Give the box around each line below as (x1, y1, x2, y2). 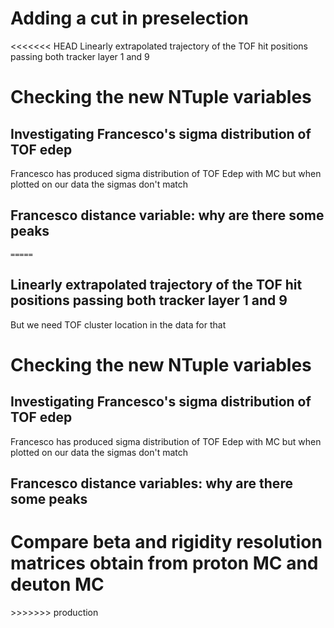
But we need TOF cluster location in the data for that (10, 318, 227, 331)
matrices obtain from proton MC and (10, 552, 319, 575)
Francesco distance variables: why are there (10, 475, 293, 492)
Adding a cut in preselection (10, 7, 249, 30)
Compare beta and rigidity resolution (10, 531, 323, 554)
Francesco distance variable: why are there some (10, 207, 325, 224)
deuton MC (10, 573, 105, 596)
